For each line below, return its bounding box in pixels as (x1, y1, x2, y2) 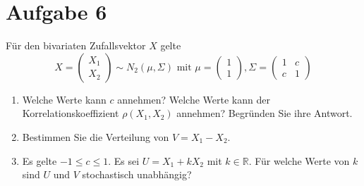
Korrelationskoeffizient (22, 106, 119, 120)
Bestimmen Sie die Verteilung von (22, 129, 169, 144)
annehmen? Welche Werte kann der (117, 92, 270, 106)
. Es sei (108, 153, 140, 168)
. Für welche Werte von (248, 153, 350, 168)
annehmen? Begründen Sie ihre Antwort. (176, 106, 353, 120)
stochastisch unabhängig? (82, 167, 192, 182)
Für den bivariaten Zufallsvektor (6, 38, 146, 53)
